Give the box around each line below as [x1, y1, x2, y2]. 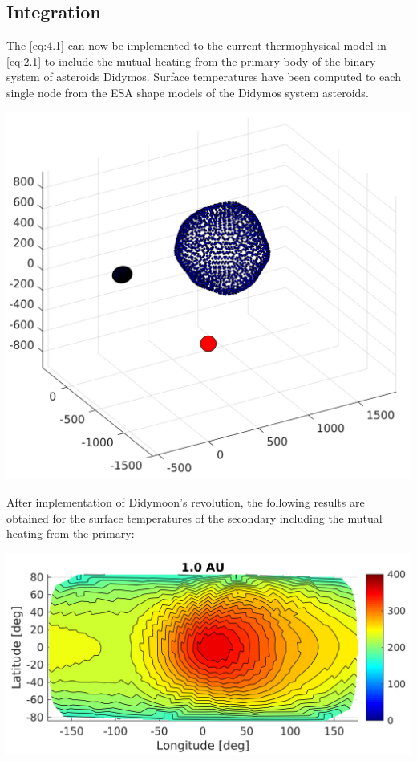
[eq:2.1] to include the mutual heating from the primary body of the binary [6, 52, 376, 69]
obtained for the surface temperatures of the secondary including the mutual [6, 509, 383, 526]
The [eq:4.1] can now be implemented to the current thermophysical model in [6, 37, 387, 54]
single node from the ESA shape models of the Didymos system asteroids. [6, 83, 369, 100]
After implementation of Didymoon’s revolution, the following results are [6, 493, 365, 510]
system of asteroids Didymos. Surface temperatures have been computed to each [6, 68, 401, 85]
